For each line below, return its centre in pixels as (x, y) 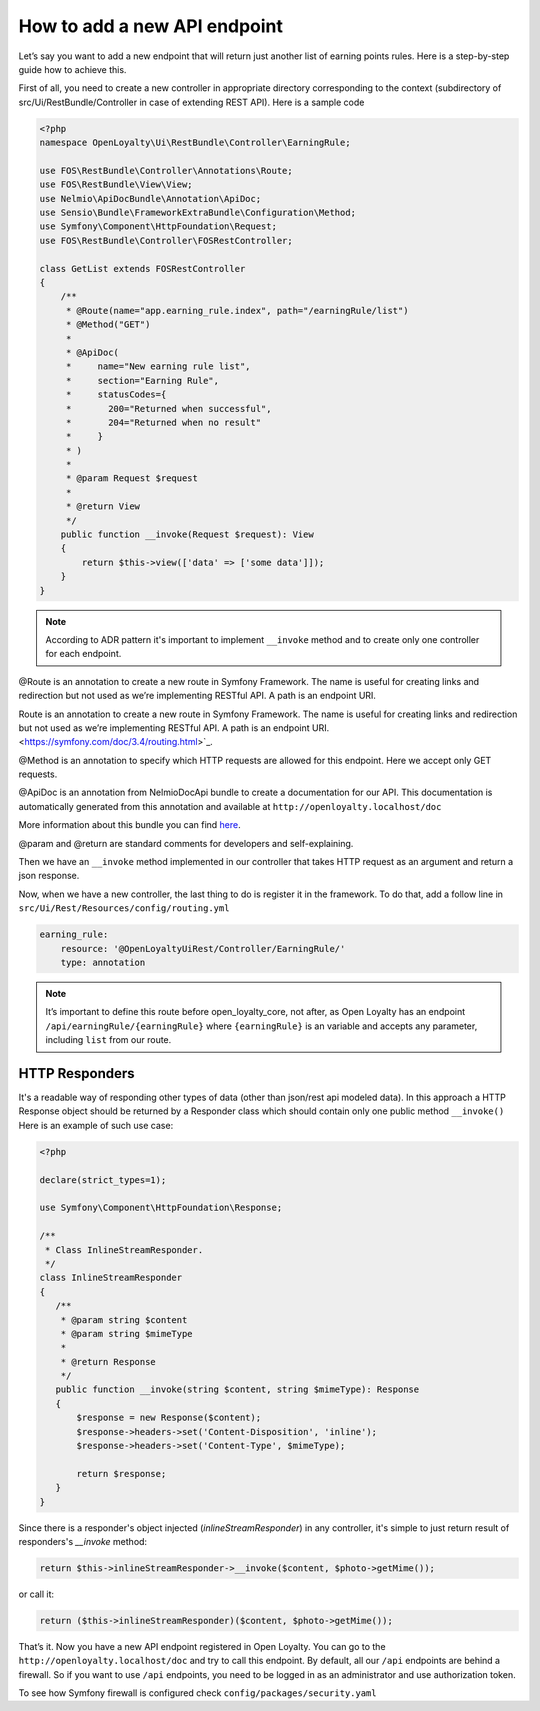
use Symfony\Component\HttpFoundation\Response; (161, 1208)
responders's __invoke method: (83, 1541)
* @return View (102, 506)
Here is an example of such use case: (96, 1125)
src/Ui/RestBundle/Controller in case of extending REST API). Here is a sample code (191, 102)
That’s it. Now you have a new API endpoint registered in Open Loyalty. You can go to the (202, 1646)
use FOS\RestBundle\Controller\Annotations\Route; (166, 170)
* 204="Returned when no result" (163, 422)
